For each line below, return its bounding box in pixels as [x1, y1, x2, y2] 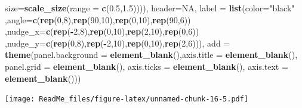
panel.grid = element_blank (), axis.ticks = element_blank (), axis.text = [5, 60, 288, 72]
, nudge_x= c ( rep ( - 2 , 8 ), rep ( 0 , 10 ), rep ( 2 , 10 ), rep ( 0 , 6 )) [5, 25, 199, 38]
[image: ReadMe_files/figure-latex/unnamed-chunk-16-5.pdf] [5, 95, 249, 104]
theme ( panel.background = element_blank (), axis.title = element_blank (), [5, 48, 298, 61]
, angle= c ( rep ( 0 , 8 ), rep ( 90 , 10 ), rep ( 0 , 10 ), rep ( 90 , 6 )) [5, 13, 191, 26]
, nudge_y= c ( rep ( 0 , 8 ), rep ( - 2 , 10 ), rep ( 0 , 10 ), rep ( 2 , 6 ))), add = [5, 36, 230, 49]
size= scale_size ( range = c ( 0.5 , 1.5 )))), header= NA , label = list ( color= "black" [5, 2, 295, 14]
